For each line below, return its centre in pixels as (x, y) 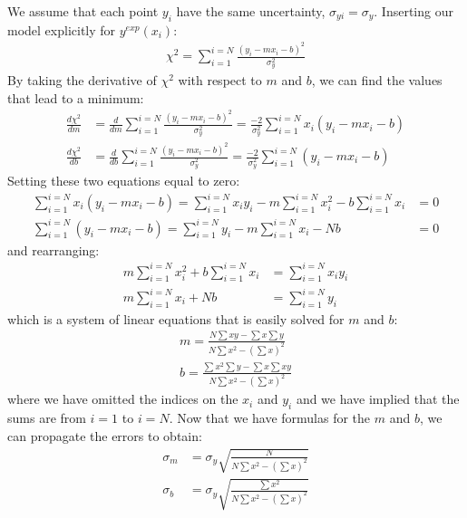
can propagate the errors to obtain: (105, 435)
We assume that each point (83, 11)
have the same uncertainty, (251, 11)
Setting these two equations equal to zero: (124, 180)
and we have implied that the (378, 399)
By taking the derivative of (82, 80)
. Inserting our (413, 11)
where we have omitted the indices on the (123, 399)
